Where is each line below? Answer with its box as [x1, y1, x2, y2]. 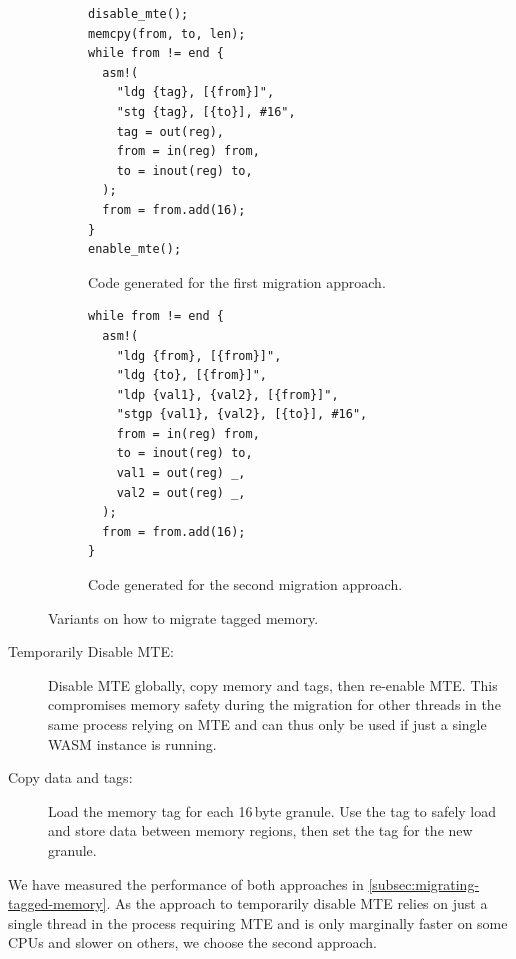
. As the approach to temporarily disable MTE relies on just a [106, 893, 488, 914]
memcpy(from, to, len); [88, 26, 246, 41]
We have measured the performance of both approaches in [8, 873, 364, 894]
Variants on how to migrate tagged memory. [48, 607, 319, 628]
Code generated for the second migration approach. [88, 574, 403, 595]
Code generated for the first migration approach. [88, 271, 386, 292]
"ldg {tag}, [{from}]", [116, 85, 275, 100]
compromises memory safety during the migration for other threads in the [48, 694, 501, 715]
